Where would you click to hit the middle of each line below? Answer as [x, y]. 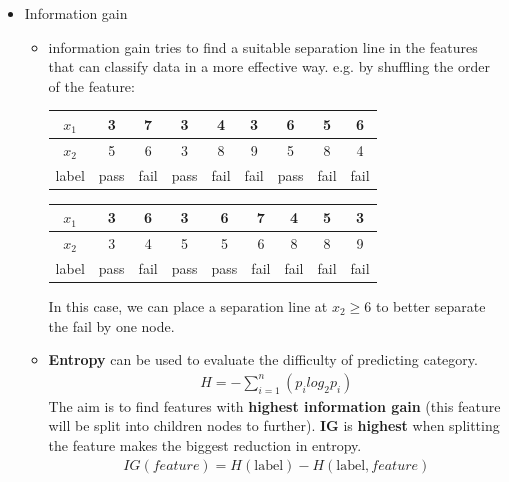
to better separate [430, 305]
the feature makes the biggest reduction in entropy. [205, 444]
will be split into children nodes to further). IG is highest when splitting [274, 425]
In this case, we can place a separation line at [188, 305]
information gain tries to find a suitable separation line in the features [263, 46]
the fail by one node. [111, 325]
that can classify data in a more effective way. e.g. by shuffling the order [269, 66]
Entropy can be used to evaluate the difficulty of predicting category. [263, 359]
